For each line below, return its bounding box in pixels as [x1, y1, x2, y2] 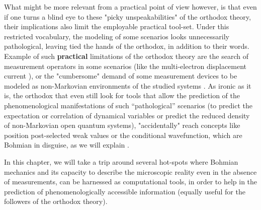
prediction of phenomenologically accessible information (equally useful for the [4, 186, 245, 196]
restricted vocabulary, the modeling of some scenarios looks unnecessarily [4, 31, 229, 41]
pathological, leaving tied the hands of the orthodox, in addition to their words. [4, 41, 249, 51]
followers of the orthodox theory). [4, 196, 108, 206]
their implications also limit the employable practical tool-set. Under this [4, 21, 229, 32]
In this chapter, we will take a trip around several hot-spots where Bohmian [4, 156, 238, 167]
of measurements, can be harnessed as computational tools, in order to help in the [4, 176, 257, 187]
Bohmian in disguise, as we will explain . [4, 139, 129, 150]
